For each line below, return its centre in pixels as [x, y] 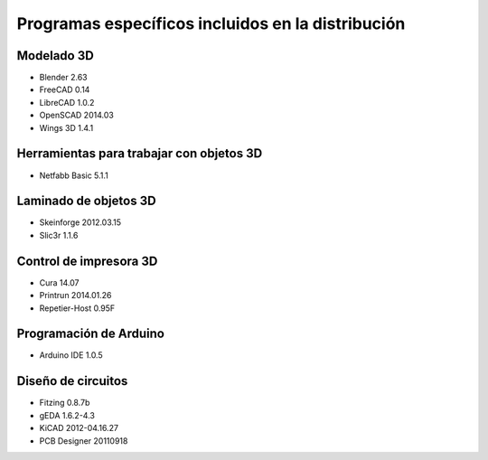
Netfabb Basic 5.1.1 [74, 175]
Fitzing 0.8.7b [65, 403]
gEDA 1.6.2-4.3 [67, 415]
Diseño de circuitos [72, 381]
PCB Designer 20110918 [84, 441]
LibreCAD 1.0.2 [67, 102]
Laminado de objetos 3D [87, 201]
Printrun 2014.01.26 [75, 296]
